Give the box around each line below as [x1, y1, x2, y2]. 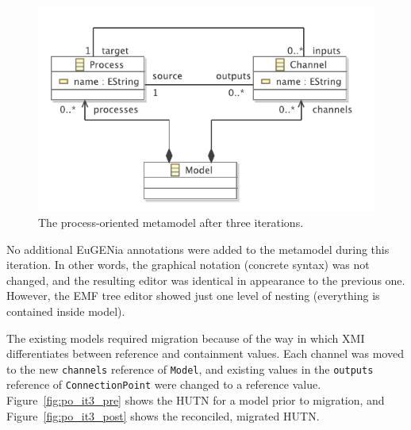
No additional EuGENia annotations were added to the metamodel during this [6, 240, 390, 257]
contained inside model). [6, 303, 125, 320]
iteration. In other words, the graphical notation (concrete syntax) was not [6, 256, 370, 273]
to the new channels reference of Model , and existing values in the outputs [6, 360, 374, 377]
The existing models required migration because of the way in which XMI [6, 329, 365, 346]
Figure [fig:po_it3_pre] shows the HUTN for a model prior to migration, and [6, 392, 385, 409]
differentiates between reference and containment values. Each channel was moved [6, 345, 404, 362]
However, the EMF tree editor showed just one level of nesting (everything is [6, 287, 380, 304]
